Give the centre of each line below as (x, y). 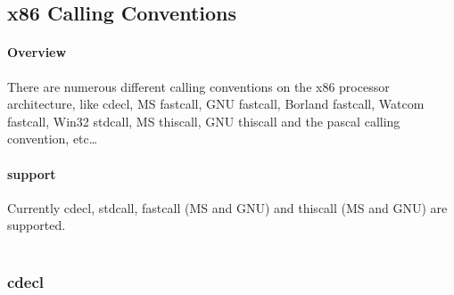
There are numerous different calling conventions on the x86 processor (198, 86)
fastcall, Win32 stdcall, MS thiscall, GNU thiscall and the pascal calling (204, 121)
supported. (37, 225)
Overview (37, 52)
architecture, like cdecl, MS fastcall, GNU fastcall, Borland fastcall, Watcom (216, 104)
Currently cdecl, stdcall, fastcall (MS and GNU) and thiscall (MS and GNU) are (227, 207)
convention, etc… (53, 139)
